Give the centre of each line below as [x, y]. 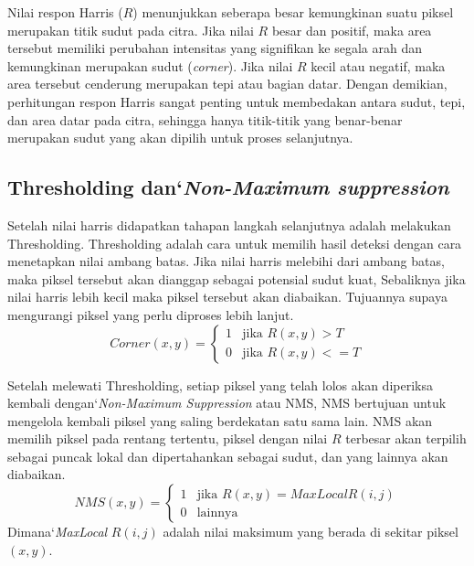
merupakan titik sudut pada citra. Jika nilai [131, 30]
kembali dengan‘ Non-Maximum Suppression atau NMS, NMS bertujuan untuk [227, 403]
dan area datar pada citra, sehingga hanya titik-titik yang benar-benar [205, 119]
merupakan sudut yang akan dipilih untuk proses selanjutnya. [180, 138]
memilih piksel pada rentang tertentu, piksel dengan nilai [168, 438]
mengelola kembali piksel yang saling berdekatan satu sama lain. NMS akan [220, 420]
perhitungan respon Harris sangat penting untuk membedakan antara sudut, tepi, [237, 101]
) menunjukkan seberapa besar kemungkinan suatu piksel [293, 12]
